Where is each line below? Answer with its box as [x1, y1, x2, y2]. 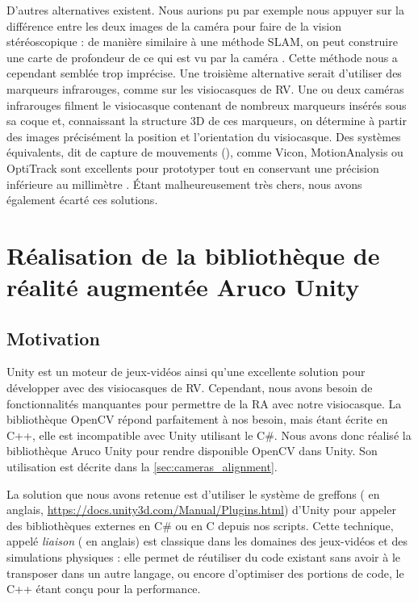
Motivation [6, 325, 100, 350]
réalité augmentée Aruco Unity [6, 270, 360, 303]
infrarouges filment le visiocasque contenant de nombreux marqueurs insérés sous [6, 96, 407, 113]
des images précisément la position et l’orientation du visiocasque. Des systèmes [6, 128, 401, 144]
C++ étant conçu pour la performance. [6, 580, 201, 597]
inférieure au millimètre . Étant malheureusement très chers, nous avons [6, 175, 362, 192]
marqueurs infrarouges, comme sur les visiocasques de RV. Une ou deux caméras [6, 80, 404, 97]
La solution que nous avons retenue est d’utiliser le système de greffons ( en [6, 485, 380, 502]
